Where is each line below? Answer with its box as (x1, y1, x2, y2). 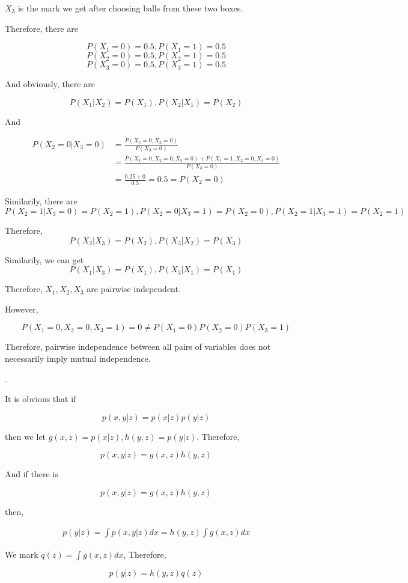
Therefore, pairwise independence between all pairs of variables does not (5, 340, 271, 353)
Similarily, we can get (5, 253, 84, 266)
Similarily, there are (5, 195, 78, 207)
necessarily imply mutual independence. (5, 352, 151, 364)
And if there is (5, 468, 58, 480)
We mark (5, 548, 38, 560)
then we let (5, 430, 46, 442)
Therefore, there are (5, 22, 78, 34)
